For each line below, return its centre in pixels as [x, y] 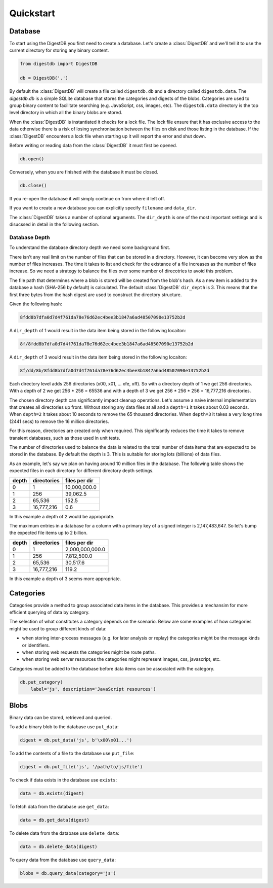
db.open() [32, 159]
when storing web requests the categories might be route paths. [89, 652]
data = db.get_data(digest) [55, 820]
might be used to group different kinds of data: [58, 628]
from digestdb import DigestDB [59, 64]
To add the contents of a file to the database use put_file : [72, 753]
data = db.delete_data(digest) [59, 846]
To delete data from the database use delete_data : [64, 833]
